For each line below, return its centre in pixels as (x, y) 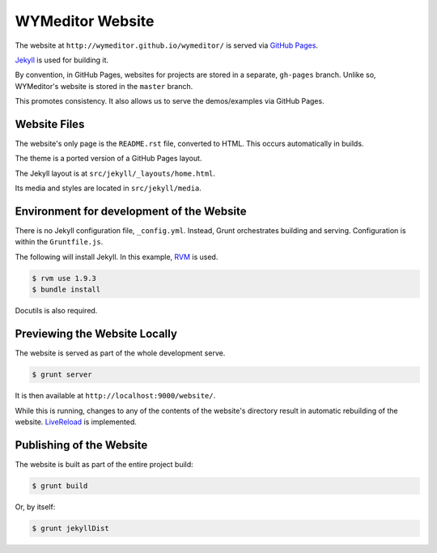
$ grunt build (60, 485)
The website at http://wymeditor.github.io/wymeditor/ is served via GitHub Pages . (167, 45)
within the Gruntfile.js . (59, 242)
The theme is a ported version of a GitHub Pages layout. (108, 159)
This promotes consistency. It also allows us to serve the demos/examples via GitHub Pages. (170, 101)
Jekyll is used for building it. (62, 60)
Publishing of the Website (81, 445)
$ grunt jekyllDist (70, 528)
